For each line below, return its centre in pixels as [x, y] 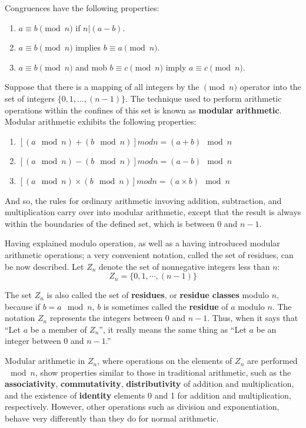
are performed [272, 361]
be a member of [59, 329]
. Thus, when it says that [253, 318]
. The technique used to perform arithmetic [204, 98]
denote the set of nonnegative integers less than [184, 266]
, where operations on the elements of [165, 361]
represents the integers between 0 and [118, 318]
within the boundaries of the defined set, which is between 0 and [121, 223]
